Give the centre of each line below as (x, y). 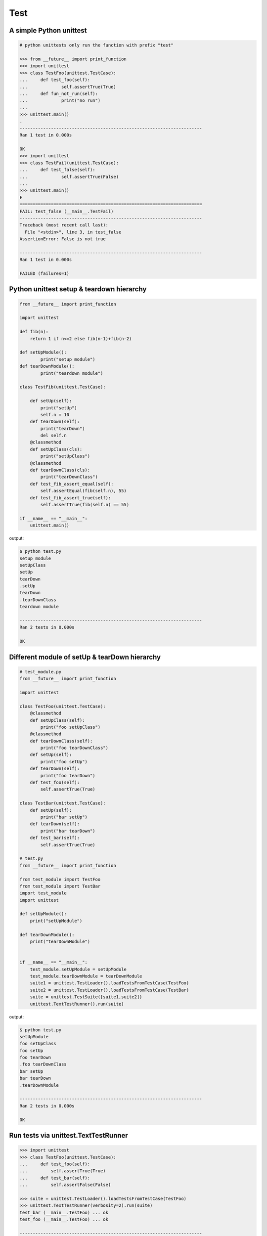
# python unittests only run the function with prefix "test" (96, 45)
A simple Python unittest (48, 30)
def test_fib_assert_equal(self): (72, 484)
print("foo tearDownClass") (74, 748)
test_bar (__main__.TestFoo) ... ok (64, 1212)
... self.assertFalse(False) (65, 1185)
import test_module (43, 893)
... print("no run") (60, 101)
